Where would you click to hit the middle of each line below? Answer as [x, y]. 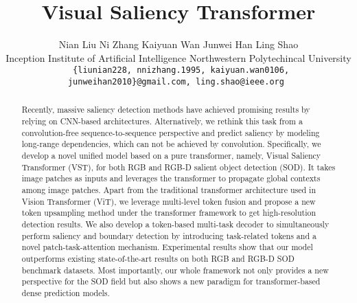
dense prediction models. [66, 292]
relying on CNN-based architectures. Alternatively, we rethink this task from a [162, 121]
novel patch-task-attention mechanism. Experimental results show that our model [167, 247]
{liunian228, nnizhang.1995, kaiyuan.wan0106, [181, 70]
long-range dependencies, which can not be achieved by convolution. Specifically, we [171, 144]
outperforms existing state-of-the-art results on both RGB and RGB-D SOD [158, 258]
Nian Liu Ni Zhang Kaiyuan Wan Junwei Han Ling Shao [178, 44]
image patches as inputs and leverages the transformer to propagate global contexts [171, 178]
